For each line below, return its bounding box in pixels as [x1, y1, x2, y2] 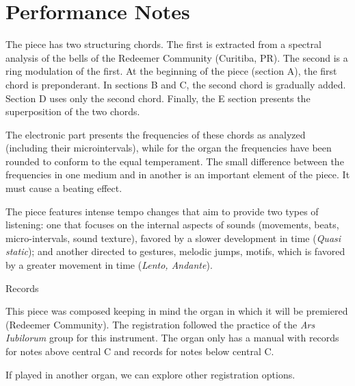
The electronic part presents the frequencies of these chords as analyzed [5, 127, 306, 141]
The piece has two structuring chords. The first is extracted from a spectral [5, 37, 321, 51]
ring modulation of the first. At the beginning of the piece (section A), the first [5, 64, 337, 78]
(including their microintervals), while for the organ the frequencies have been [5, 141, 332, 155]
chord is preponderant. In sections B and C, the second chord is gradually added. [5, 77, 346, 91]
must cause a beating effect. [5, 181, 122, 195]
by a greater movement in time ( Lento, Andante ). [5, 258, 213, 272]
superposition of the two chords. [5, 104, 140, 119]
